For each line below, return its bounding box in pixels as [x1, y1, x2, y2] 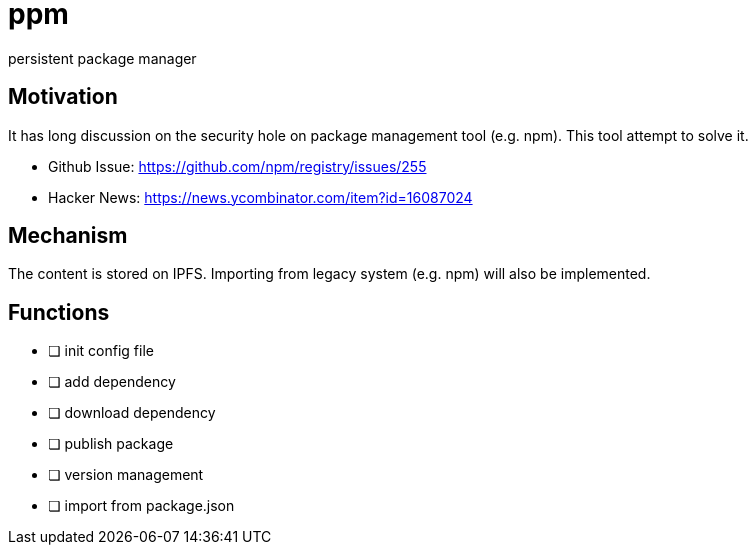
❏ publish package [48, 435, 174, 453]
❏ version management [48, 466, 204, 484]
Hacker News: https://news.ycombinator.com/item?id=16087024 [48, 188, 473, 206]
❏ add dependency [48, 373, 176, 391]
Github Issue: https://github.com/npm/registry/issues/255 [48, 157, 427, 175]
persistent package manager [8, 49, 197, 67]
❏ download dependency [48, 404, 216, 422]
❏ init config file [48, 342, 154, 360]
